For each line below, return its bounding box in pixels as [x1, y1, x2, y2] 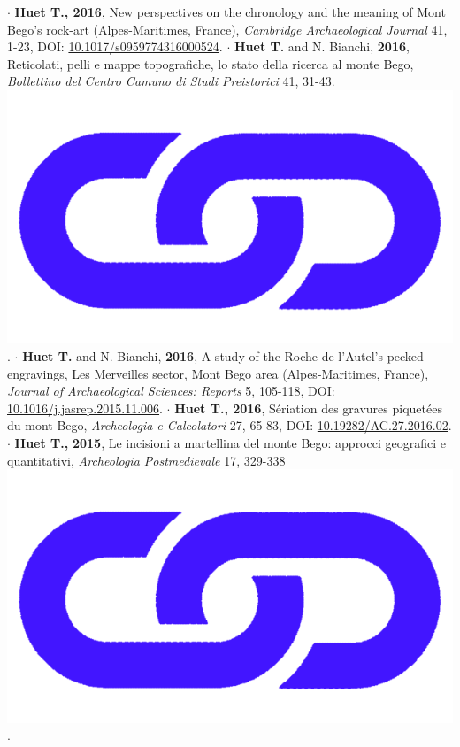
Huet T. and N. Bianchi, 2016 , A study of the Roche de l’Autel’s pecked [22, 347, 424, 365]
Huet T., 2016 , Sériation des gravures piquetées [174, 398, 442, 417]
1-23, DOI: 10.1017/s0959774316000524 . [7, 37, 223, 56]
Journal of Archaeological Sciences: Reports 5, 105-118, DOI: [7, 381, 335, 400]
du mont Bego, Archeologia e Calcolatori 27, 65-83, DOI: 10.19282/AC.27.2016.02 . [7, 416, 452, 435]
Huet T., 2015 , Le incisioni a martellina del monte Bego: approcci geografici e [14, 433, 446, 451]
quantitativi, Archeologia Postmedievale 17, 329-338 [7, 451, 286, 469]
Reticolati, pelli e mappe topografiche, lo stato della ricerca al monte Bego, [7, 54, 414, 73]
